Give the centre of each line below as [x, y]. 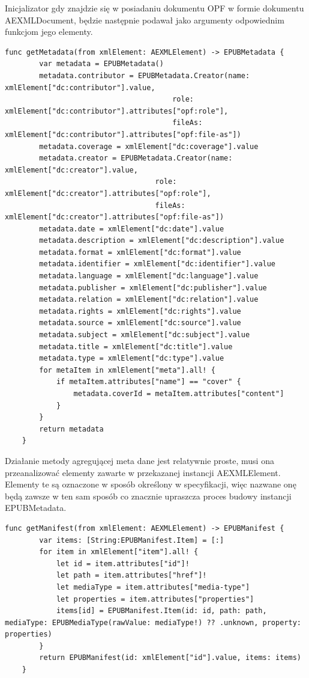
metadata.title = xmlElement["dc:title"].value [136, 347]
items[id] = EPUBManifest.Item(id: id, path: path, [161, 611]
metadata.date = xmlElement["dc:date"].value [132, 229]
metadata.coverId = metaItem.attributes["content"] [179, 394]
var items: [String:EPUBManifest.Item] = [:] [132, 540]
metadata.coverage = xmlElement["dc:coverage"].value [149, 146]
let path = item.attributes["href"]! [131, 576]
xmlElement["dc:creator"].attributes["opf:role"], [108, 193]
